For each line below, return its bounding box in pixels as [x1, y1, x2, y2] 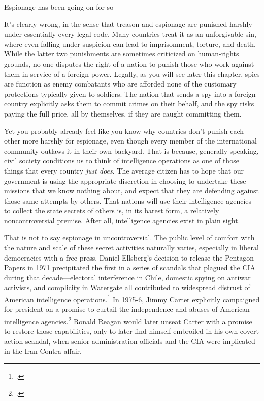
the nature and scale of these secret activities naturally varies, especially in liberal [4, 242, 259, 253]
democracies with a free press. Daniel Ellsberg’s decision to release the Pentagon [4, 252, 254, 263]
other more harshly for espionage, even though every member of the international [4, 135, 257, 146]
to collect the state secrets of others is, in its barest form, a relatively [4, 205, 219, 216]
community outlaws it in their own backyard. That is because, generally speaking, [4, 145, 259, 156]
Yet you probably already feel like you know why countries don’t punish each [4, 125, 244, 136]
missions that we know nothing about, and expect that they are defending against [4, 185, 259, 196]
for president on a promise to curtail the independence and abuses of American [4, 304, 250, 314]
